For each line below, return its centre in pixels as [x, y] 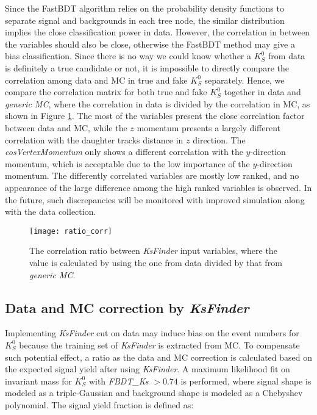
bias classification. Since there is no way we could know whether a [128, 56]
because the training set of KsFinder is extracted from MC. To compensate [159, 345]
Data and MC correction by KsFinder [127, 307]
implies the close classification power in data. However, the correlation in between [158, 32]
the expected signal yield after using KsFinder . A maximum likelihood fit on [148, 369]
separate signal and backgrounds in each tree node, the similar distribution [145, 20]
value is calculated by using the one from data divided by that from [156, 262]
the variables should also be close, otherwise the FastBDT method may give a [150, 44]
